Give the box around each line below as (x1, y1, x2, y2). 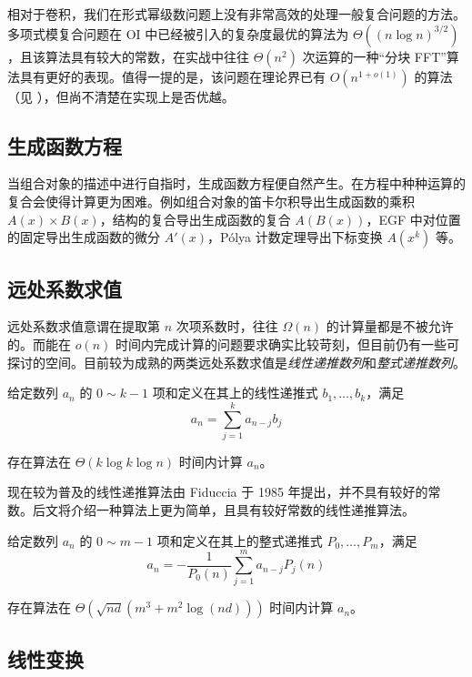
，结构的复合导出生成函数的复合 (99, 209, 291, 228)
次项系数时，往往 (176, 317, 278, 336)
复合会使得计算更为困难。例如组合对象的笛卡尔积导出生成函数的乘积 (7, 191, 415, 210)
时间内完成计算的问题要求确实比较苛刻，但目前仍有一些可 (115, 334, 460, 353)
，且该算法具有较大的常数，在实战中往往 (7, 46, 249, 66)
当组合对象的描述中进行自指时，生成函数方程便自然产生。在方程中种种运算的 (7, 174, 466, 193)
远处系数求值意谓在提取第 (7, 317, 160, 336)
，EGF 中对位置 (366, 209, 461, 228)
